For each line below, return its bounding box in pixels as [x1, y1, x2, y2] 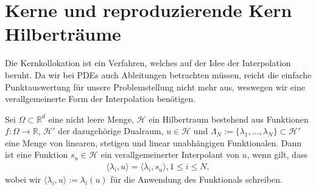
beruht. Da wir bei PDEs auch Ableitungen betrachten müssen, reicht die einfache [5, 68, 312, 81]
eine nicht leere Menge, [48, 112, 134, 125]
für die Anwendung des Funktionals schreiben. [110, 173, 283, 186]
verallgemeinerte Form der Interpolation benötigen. [5, 92, 196, 105]
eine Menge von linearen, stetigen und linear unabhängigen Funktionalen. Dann [5, 136, 302, 149]
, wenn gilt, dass [247, 148, 307, 161]
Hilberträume [5, 21, 121, 46]
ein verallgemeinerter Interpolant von [100, 148, 239, 161]
